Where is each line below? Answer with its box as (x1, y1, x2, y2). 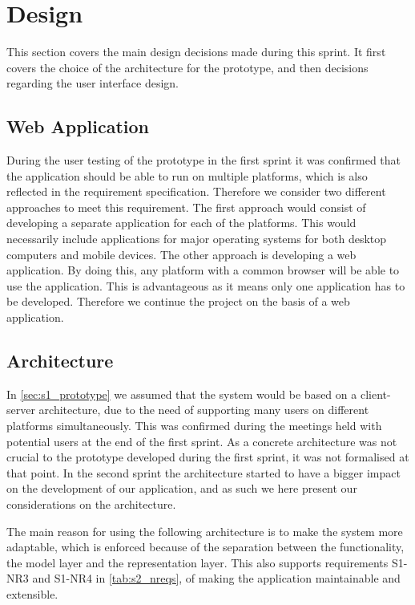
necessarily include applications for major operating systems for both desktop (6, 230, 387, 247)
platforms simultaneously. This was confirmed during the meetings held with (6, 417, 382, 434)
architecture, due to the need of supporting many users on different (38, 401, 369, 418)
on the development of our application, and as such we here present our (6, 480, 357, 497)
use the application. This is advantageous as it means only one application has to (6, 277, 405, 294)
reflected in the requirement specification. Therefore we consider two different (6, 183, 386, 200)
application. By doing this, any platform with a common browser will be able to (6, 262, 400, 278)
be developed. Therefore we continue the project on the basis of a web (6, 293, 350, 310)
